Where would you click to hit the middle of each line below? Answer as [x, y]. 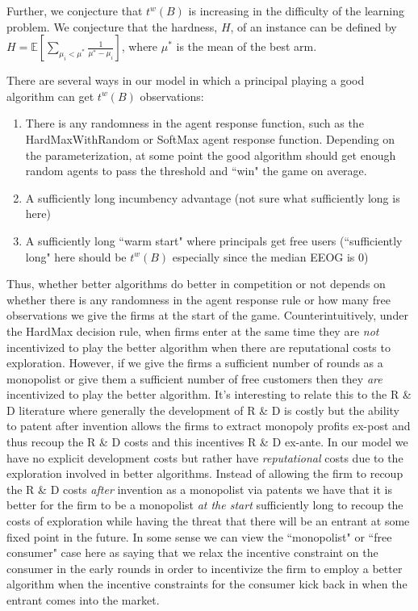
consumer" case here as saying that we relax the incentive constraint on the [192, 552]
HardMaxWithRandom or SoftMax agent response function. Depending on [210, 138]
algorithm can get [50, 96]
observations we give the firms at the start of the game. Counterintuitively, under [207, 315]
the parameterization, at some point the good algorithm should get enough [211, 155]
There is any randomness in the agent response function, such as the [194, 123]
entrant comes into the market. [83, 600]
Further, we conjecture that [75, 10]
